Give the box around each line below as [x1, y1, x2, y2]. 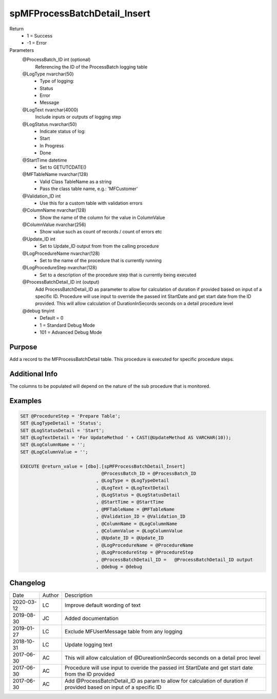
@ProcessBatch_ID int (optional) [22, 56, 91, 63]
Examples [9, 396, 42, 405]
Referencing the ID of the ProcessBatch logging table [35, 64, 148, 70]
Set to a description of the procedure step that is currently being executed [39, 272, 197, 278]
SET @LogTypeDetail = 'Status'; [20, 421, 102, 426]
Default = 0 [39, 315, 64, 321]
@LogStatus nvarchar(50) [22, 121, 77, 127]
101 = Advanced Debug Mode [39, 329, 102, 335]
